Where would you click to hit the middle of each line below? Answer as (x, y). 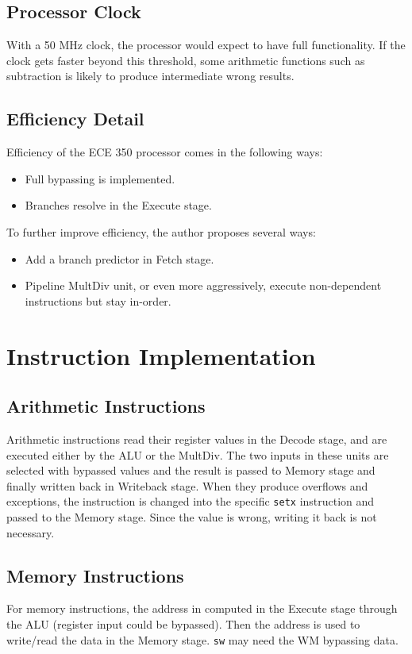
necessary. (31, 532)
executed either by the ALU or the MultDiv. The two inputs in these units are (198, 454)
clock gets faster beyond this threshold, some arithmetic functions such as (186, 60)
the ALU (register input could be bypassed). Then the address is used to (183, 623)
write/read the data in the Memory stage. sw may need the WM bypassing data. (202, 639)
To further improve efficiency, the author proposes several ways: (161, 231)
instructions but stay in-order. (98, 300)
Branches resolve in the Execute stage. (118, 205)
